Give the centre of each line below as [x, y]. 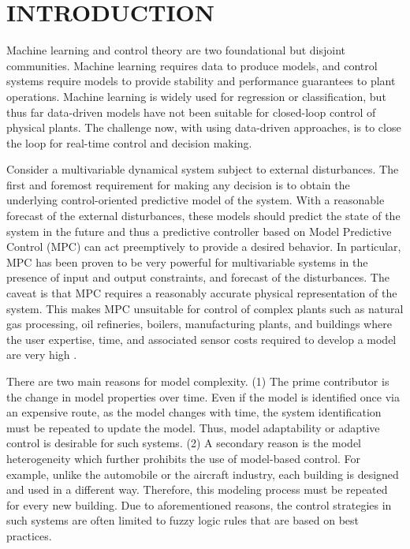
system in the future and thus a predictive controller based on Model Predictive [199, 231]
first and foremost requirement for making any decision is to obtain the [178, 184]
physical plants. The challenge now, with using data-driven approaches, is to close [204, 127]
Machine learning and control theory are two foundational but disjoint [176, 50]
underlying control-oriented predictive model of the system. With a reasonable [196, 200]
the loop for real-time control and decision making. [129, 142]
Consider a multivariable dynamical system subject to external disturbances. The [203, 169]
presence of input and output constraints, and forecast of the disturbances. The [198, 277]
